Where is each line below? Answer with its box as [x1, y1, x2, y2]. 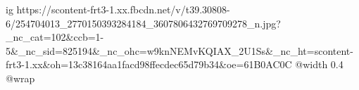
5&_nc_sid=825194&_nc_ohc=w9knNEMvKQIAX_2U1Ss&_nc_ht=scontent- [6, 43, 353, 58]
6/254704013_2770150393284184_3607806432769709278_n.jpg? [6, 15, 281, 30]
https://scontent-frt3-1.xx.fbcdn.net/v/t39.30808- [16, 2, 230, 16]
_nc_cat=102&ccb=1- [6, 30, 104, 44]
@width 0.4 [295, 57, 344, 72]
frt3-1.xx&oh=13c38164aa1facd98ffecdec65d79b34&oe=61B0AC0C [6, 57, 292, 72]
